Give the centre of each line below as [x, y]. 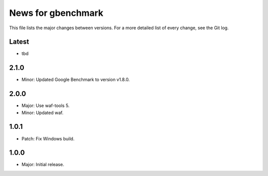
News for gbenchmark [56, 13]
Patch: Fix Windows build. [48, 138]
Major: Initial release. [43, 165]
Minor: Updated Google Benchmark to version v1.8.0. [76, 80]
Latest [19, 42]
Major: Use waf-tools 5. [45, 106]
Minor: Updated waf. [43, 113]
